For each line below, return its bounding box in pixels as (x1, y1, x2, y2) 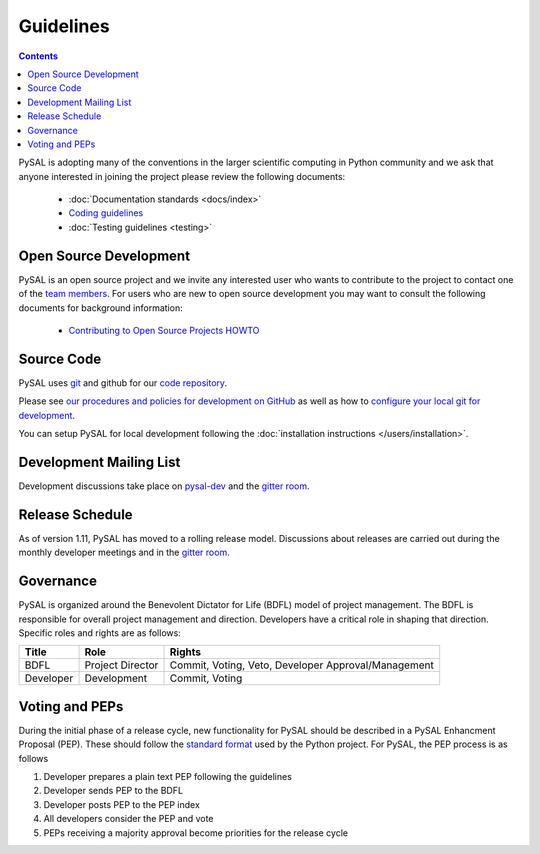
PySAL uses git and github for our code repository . (18, 376, 228, 389)
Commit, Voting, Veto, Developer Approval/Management (169, 658, 434, 672)
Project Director (84, 658, 159, 672)
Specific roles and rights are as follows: (18, 626, 182, 639)
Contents (18, 50, 59, 62)
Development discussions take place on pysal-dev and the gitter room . (18, 480, 310, 492)
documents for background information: (18, 301, 184, 314)
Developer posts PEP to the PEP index (43, 798, 200, 810)
